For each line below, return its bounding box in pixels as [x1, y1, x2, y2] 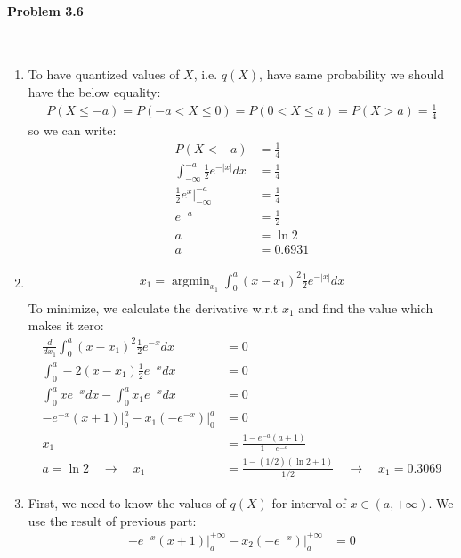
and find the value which [298, 298, 433, 317]
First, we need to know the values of [28, 494, 226, 513]
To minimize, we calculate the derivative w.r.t [28, 298, 279, 317]
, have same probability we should [259, 65, 444, 84]
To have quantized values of [28, 65, 180, 84]
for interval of [271, 494, 346, 513]
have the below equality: [28, 82, 161, 101]
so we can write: [28, 120, 117, 139]
